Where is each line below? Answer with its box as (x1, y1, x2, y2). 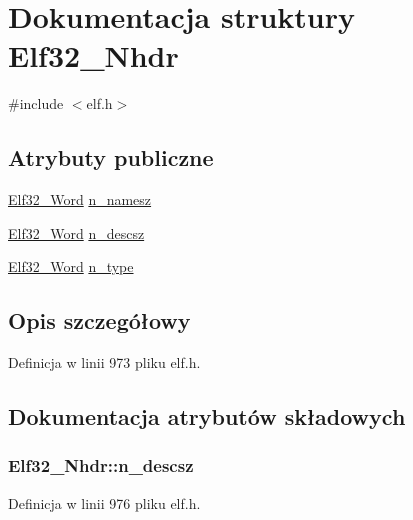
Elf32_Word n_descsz (8, 222, 145, 243)
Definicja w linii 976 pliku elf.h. (8, 492, 201, 513)
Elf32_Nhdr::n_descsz (8, 453, 194, 478)
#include (8, 93, 64, 114)
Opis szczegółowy (8, 305, 191, 336)
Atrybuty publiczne (8, 142, 214, 173)
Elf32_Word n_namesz (8, 189, 152, 210)
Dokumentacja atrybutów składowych (8, 401, 406, 432)
